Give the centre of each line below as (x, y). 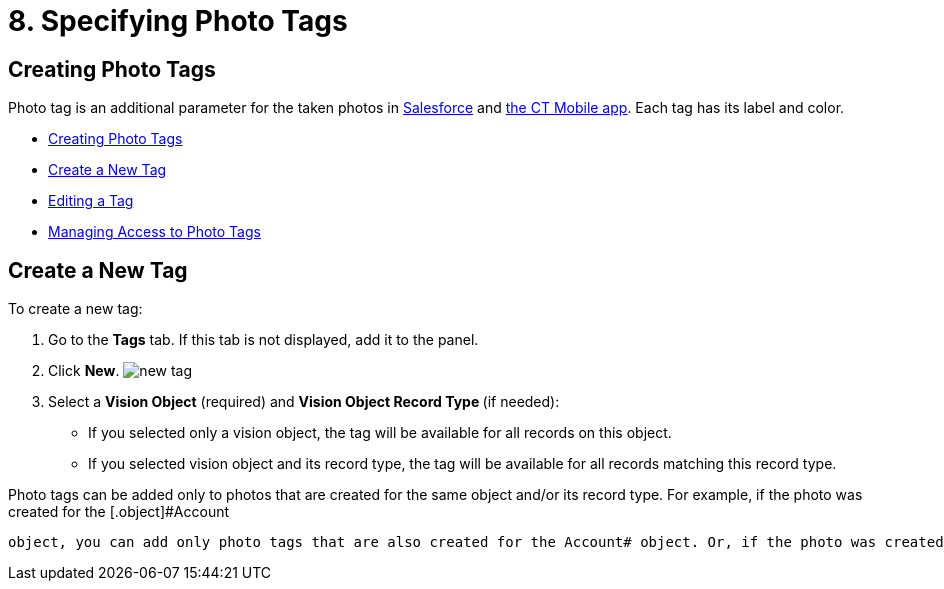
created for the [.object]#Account (119, 512)
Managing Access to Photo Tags (154, 232)
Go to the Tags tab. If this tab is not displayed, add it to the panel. (263, 340)
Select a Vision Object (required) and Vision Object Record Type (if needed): (304, 402)
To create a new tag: (75, 309)
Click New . (84, 371)
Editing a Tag (91, 201)
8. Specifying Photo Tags (178, 21)
